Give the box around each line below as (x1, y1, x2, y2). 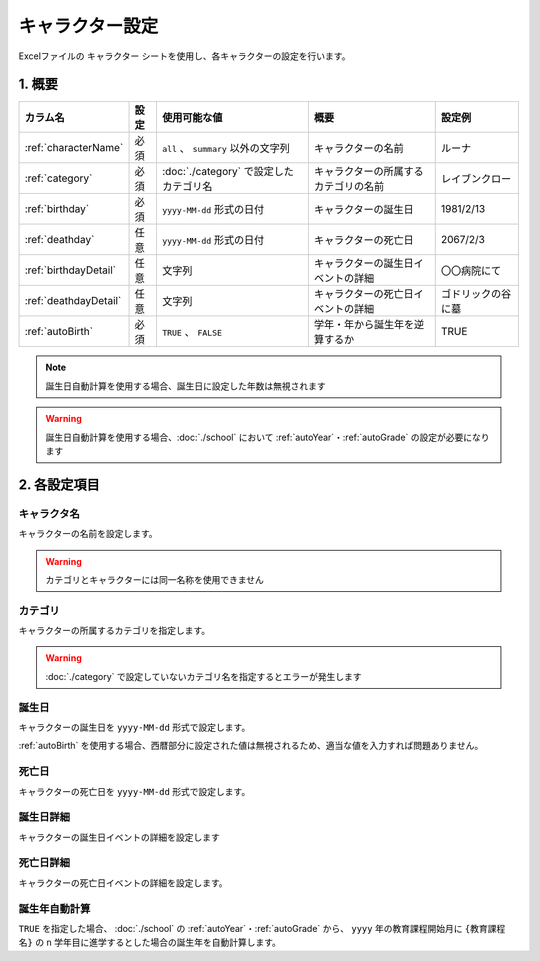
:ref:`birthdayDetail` (24, 263, 117, 277)
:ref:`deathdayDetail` (24, 294, 122, 308)
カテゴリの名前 (313, 180, 385, 194)
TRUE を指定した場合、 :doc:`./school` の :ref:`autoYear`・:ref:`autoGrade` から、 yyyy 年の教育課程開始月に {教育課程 (18, 922, 506, 934)
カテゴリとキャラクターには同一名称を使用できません (45, 573, 265, 585)
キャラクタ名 (18, 506, 80, 520)
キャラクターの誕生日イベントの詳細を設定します (18, 831, 220, 843)
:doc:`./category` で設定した (161, 165, 294, 179)
